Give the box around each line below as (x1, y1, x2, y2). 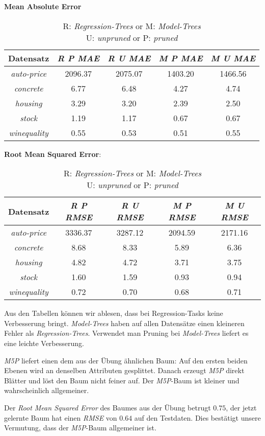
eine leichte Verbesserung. (4, 337, 84, 348)
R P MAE (57, 52, 100, 64)
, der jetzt (226, 402, 257, 412)
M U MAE (210, 52, 256, 64)
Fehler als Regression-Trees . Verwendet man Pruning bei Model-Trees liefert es (4, 328, 249, 338)
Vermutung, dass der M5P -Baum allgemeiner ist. (4, 422, 156, 433)
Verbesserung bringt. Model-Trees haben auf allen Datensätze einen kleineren (4, 317, 245, 328)
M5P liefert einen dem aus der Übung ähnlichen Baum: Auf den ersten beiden (4, 355, 248, 365)
